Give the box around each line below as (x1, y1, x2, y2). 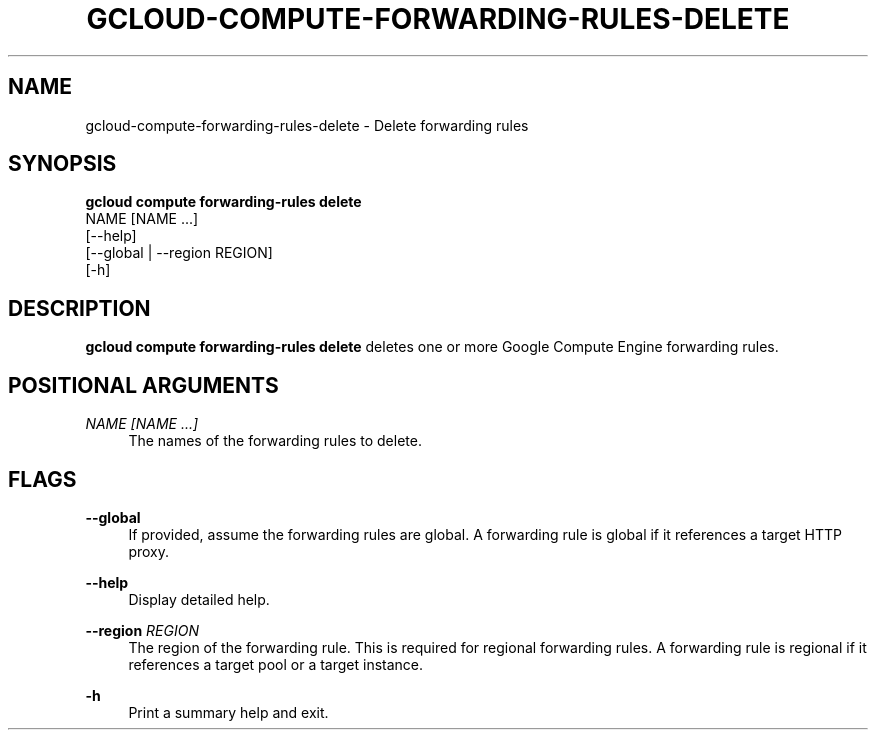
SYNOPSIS (8, 151, 117, 177)
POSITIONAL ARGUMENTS (8, 372, 279, 398)
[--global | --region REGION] (85, 244, 273, 262)
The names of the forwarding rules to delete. (128, 432, 422, 450)
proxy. (128, 542, 170, 560)
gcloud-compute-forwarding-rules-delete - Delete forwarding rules (85, 116, 529, 134)
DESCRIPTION (8, 295, 151, 321)
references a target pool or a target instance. (128, 655, 424, 673)
